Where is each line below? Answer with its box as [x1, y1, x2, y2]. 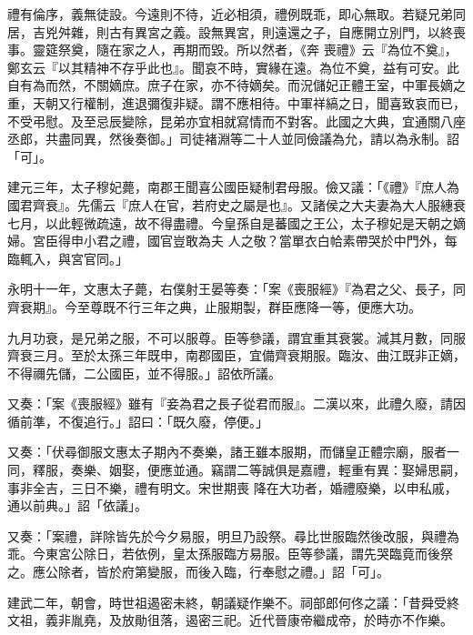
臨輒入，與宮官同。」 [7, 248, 128, 267]
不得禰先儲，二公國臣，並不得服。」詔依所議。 [7, 363, 281, 382]
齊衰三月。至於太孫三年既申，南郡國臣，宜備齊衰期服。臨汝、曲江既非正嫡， [7, 346, 466, 365]
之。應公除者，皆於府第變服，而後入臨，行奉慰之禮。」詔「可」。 [7, 562, 389, 581]
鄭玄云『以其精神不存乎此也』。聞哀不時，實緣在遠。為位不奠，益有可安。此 [7, 57, 459, 76]
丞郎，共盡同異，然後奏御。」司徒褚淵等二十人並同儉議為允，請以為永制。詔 [7, 129, 459, 148]
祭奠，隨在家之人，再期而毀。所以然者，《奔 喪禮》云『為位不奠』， [57, 40, 458, 59]
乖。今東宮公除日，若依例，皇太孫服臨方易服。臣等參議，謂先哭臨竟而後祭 [7, 544, 453, 563]
